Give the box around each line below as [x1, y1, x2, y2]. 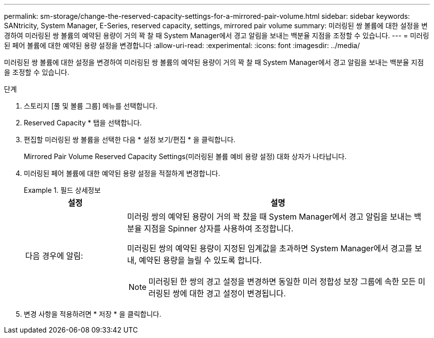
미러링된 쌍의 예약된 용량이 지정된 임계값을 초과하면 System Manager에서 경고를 [127, 243, 413, 253]
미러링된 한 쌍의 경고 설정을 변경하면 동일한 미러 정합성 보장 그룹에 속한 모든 [148, 277, 416, 286]
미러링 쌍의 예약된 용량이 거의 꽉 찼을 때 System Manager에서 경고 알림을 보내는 [127, 212, 412, 222]
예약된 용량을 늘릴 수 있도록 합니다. [139, 255, 262, 265]
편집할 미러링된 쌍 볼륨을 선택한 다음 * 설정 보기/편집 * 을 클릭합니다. [24, 135, 236, 144]
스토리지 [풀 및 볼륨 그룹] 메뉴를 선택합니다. [24, 102, 158, 110]
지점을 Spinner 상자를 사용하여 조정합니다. [144, 224, 294, 233]
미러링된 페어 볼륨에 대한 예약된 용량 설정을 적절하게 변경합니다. [24, 169, 220, 177]
